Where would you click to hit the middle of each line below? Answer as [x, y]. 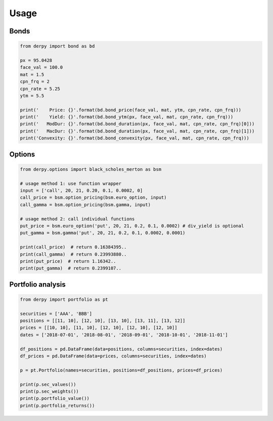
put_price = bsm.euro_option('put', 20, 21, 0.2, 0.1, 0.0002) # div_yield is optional [132, 226]
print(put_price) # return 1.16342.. [68, 261]
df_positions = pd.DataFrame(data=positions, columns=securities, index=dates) [121, 349]
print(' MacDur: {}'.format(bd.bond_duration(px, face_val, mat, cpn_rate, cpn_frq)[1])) [137, 131]
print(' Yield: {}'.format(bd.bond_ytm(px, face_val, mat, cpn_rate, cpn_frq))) [127, 117]
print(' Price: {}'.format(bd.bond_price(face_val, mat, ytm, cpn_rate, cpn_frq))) [131, 110]
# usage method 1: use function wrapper [71, 183]
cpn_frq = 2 [35, 82]
